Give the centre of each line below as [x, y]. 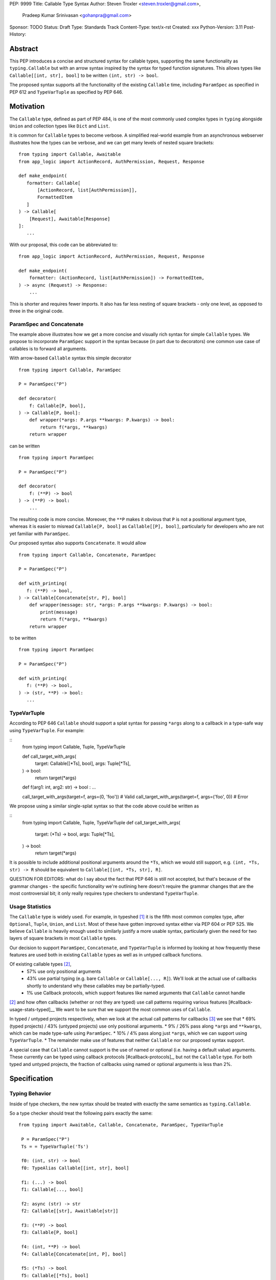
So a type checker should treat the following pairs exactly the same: [81, 1113]
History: [18, 34]
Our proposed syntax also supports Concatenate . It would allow [78, 543]
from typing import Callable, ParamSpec [70, 370]
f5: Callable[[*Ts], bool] [55, 1275]
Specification [31, 1079]
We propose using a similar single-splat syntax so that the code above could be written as [104, 806]
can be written [25, 446]
